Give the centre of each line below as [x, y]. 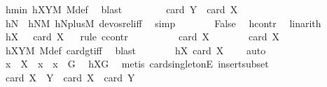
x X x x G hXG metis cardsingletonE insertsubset [137, 64]
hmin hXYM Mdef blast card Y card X [121, 9]
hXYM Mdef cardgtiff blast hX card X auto [135, 50]
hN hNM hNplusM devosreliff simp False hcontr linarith [163, 23]
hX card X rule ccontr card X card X [142, 37]
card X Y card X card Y [70, 77]
